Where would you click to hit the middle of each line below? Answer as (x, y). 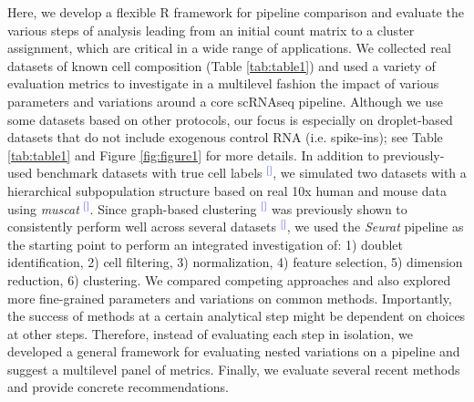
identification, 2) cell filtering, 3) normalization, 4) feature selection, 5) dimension (235, 262)
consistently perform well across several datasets (142, 227)
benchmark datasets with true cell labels (149, 173)
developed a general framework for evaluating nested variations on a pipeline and (234, 351)
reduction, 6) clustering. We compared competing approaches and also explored (229, 279)
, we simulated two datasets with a (370, 173)
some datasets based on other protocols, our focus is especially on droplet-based (230, 119)
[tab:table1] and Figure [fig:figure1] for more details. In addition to (193, 155)
